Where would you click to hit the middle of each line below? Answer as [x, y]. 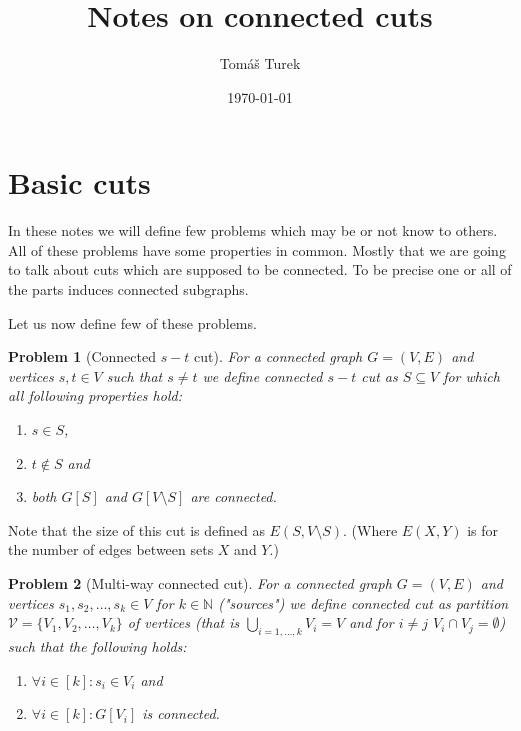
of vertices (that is [183, 622]
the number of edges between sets [111, 549]
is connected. [181, 713]
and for [371, 622]
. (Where [370, 529]
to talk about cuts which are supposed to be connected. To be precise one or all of [260, 269]
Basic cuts [79, 182]
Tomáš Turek [260, 63]
